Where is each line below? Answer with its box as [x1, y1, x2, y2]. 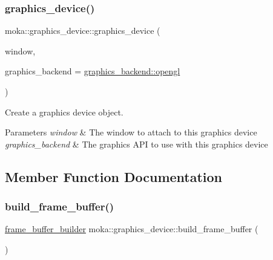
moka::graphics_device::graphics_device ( [5, 24, 160, 37]
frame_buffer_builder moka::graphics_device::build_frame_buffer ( [5, 223, 258, 235]
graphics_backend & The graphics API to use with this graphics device [5, 137, 268, 150]
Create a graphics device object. [5, 105, 123, 118]
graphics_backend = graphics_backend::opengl [5, 65, 180, 77]
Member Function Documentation [5, 167, 223, 186]
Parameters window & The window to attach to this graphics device [5, 126, 257, 138]
